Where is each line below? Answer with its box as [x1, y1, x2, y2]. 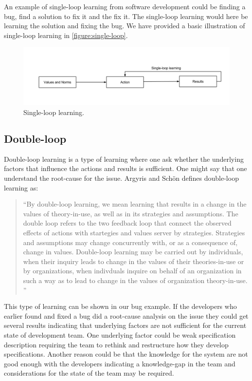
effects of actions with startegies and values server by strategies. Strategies [23, 228, 245, 237]
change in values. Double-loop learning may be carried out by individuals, [23, 247, 243, 257]
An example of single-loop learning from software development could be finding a [4, 1, 246, 11]
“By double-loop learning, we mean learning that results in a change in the [23, 199, 247, 209]
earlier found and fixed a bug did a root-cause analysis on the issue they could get [4, 310, 249, 321]
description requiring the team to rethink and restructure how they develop [4, 339, 229, 349]
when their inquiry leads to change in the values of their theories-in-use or [23, 256, 244, 266]
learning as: [4, 182, 38, 192]
